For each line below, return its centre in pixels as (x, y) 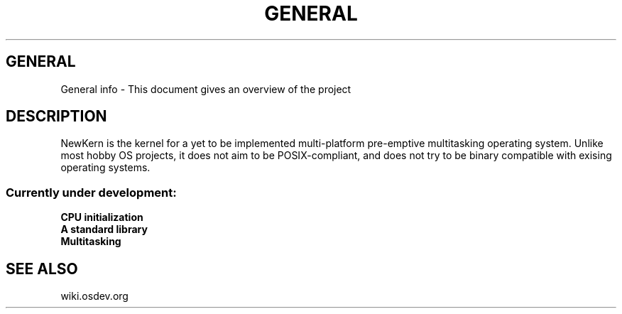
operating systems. (105, 168)
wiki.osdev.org (94, 296)
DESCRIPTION (56, 117)
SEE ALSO (42, 269)
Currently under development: (91, 192)
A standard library (104, 229)
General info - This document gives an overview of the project (206, 89)
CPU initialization (102, 217)
